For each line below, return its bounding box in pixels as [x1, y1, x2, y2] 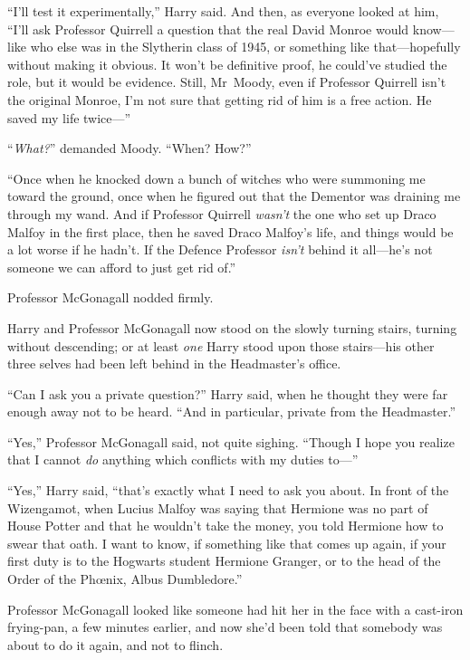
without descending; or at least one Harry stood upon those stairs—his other [7, 336, 435, 355]
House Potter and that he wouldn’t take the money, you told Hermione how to [7, 516, 444, 535]
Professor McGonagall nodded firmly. [7, 288, 214, 307]
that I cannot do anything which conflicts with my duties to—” [7, 450, 359, 469]
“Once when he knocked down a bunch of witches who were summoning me [7, 168, 426, 187]
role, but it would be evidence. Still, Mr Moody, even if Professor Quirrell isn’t [7, 72, 446, 91]
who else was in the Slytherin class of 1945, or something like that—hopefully [30, 37, 461, 56]
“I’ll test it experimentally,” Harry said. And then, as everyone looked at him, [7, 2, 439, 20]
